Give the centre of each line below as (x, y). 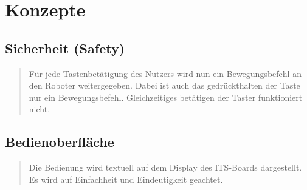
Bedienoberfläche (60, 142)
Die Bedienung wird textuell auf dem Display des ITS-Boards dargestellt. (165, 167)
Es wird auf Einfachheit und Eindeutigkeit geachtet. (126, 179)
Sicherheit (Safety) (65, 48)
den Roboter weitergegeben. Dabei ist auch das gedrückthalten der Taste (164, 85)
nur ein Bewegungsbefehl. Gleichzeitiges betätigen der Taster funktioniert (166, 97)
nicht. (40, 109)
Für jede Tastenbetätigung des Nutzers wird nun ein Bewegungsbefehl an (165, 73)
